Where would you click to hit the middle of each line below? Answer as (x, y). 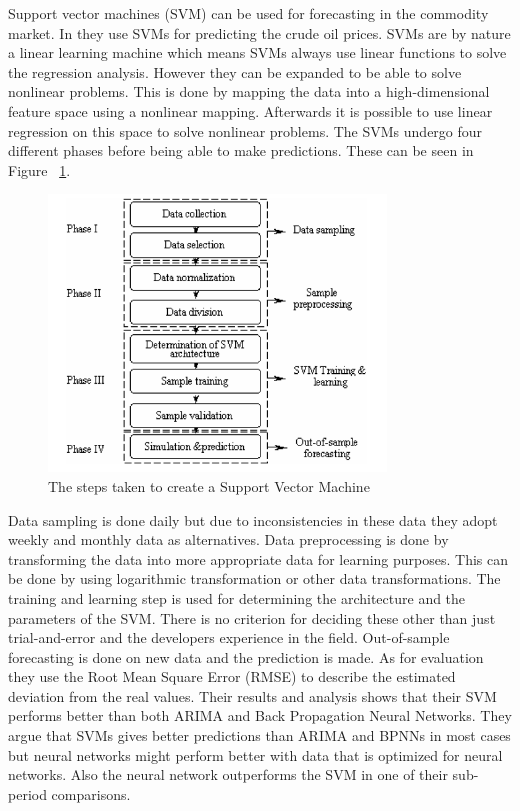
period (27, 793)
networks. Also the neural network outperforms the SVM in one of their (228, 774)
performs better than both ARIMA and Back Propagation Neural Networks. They (260, 715)
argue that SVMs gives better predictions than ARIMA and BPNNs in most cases (259, 735)
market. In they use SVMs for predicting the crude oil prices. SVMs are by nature (259, 32)
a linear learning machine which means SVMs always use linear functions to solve (257, 52)
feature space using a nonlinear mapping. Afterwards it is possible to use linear (250, 110)
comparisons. (91, 793)
